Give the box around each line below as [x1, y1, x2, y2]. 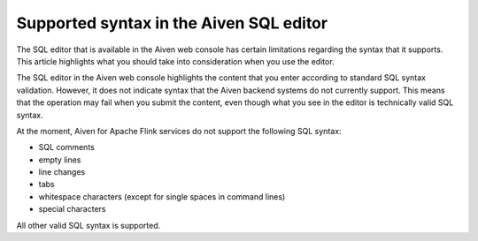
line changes [38, 167, 86, 177]
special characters [38, 204, 106, 215]
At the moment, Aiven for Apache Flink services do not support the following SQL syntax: [16, 125, 342, 136]
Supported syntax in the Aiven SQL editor [16, 13, 328, 33]
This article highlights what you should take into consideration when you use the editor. [16, 56, 335, 66]
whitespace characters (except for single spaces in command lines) [38, 191, 286, 202]
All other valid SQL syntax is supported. [16, 220, 161, 230]
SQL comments [38, 142, 95, 153]
